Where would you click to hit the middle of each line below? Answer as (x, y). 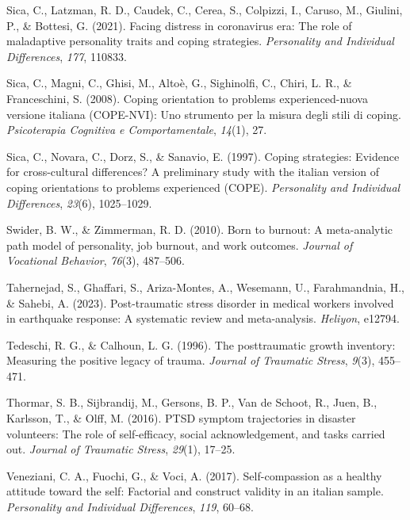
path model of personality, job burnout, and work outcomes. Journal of (180, 245)
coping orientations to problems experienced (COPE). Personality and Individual (203, 187)
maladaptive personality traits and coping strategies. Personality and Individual (200, 41)
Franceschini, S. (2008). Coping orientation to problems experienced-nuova (187, 98)
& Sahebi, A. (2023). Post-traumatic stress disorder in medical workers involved (200, 302)
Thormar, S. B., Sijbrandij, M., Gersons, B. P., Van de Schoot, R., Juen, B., (192, 402)
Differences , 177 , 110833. (67, 56)
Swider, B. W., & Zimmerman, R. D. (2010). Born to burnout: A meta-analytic (200, 229)
